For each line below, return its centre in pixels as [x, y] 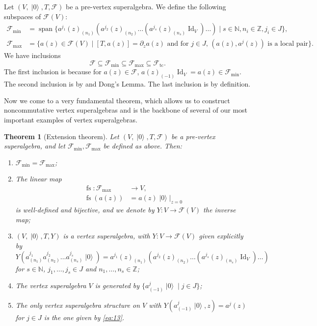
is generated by [117, 285]
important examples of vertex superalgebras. [71, 119]
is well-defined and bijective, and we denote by [85, 210]
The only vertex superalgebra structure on [78, 305]
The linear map [39, 179]
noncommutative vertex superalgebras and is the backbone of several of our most [126, 110]
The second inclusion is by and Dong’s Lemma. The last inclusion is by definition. [127, 84]
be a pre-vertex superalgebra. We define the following [146, 6]
